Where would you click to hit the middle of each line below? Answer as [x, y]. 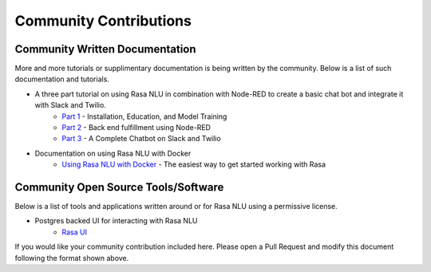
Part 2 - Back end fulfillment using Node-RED [136, 128]
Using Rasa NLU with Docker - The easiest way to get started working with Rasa [194, 164]
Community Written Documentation [105, 49]
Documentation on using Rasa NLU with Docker [113, 153]
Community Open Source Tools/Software [119, 187]
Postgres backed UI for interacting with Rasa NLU [116, 221]
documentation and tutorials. [62, 79]
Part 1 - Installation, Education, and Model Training [144, 116]
